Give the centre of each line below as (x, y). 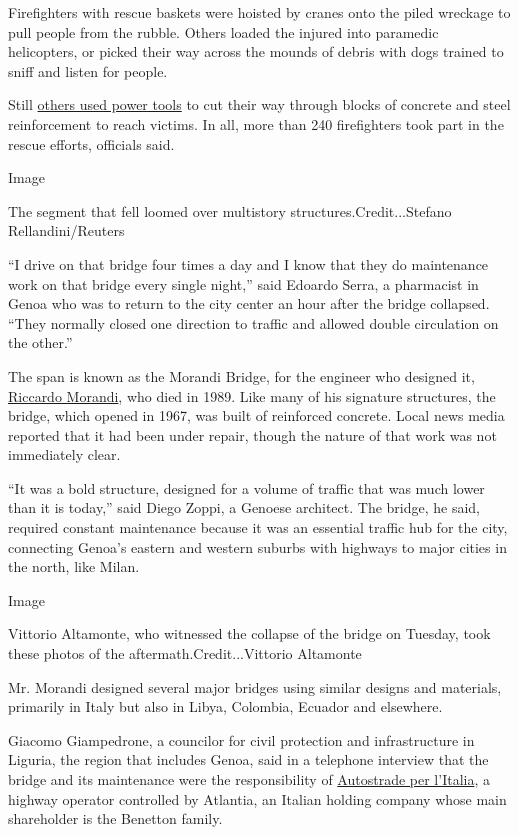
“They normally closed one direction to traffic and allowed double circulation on (253, 322)
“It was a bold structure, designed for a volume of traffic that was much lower (246, 487)
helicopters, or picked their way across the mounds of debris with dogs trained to (256, 51)
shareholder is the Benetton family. (115, 818)
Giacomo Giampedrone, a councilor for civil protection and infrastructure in (241, 739)
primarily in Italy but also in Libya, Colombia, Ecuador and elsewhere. (225, 706)
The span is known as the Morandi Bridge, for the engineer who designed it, (241, 375)
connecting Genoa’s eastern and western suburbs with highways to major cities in (257, 546)
